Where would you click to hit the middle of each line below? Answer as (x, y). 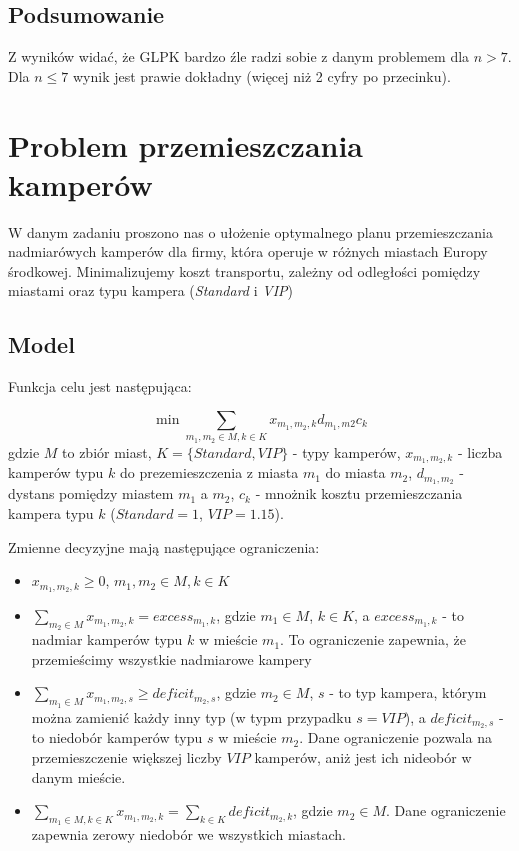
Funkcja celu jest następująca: (100, 386)
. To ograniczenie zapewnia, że (373, 639)
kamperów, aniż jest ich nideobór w (363, 757)
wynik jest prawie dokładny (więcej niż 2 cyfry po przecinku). (261, 75)
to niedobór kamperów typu (117, 737)
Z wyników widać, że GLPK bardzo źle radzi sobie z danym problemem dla (239, 56)
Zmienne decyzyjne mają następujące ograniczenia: (164, 546)
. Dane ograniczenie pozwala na (395, 737)
